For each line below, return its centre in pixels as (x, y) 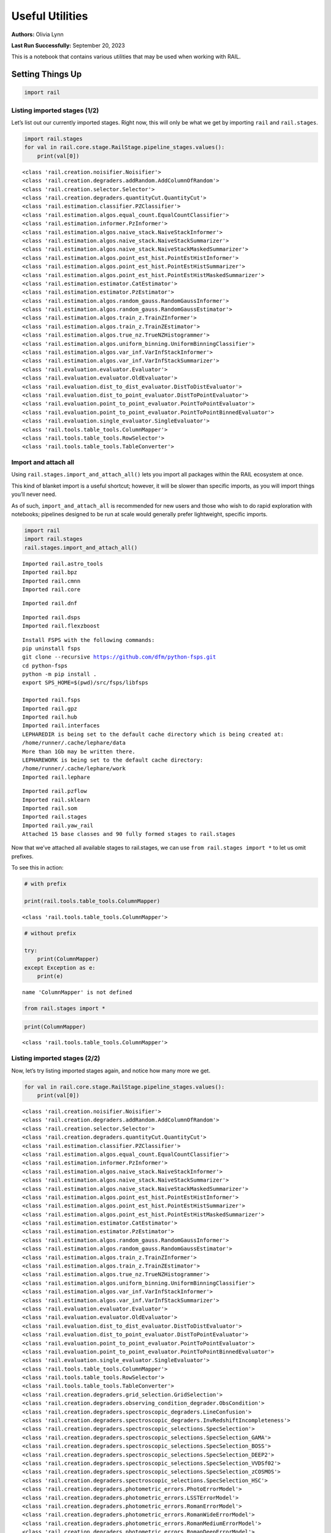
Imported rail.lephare (56, 777)
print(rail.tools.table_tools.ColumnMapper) (92, 901)
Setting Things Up (47, 75)
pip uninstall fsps (51, 648)
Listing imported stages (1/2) (55, 110)
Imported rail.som (50, 808)
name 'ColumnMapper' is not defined (77, 992)
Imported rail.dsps (51, 617)
